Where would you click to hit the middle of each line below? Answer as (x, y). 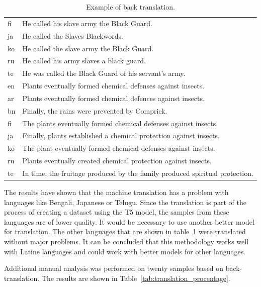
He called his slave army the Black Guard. (87, 23)
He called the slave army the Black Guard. (88, 48)
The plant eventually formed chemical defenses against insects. (119, 148)
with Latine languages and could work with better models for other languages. (125, 251)
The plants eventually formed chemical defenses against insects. (120, 123)
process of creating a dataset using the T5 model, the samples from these (117, 212)
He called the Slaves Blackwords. (73, 35)
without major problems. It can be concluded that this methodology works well (126, 242)
